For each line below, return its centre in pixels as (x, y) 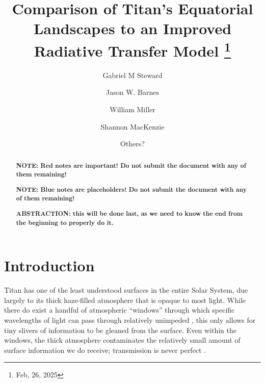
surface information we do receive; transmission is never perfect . (105, 350)
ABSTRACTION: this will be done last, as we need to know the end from (129, 213)
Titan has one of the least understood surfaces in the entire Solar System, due (126, 290)
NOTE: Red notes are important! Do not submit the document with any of (131, 165)
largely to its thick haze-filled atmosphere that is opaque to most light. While (125, 300)
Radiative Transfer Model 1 (132, 49)
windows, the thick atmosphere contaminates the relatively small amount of (122, 340)
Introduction (49, 265)
